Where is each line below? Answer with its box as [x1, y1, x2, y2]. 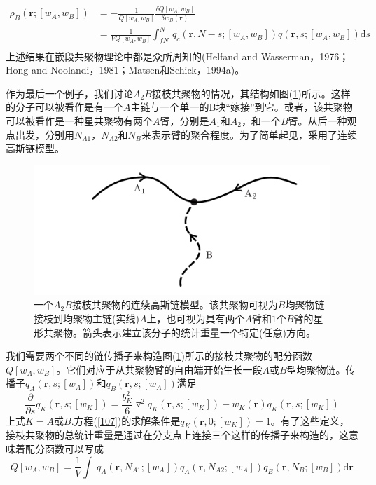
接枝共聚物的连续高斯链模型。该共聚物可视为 [71, 297, 278, 312]
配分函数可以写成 [25, 442, 104, 456]
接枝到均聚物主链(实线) [34, 310, 139, 325]
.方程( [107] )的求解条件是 [71, 413, 181, 428]
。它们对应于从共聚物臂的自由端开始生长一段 [56, 362, 263, 376]
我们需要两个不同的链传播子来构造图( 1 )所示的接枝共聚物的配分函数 [6, 348, 312, 363]
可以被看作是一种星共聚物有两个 [6, 113, 153, 128]
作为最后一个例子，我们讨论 [6, 86, 133, 100]
